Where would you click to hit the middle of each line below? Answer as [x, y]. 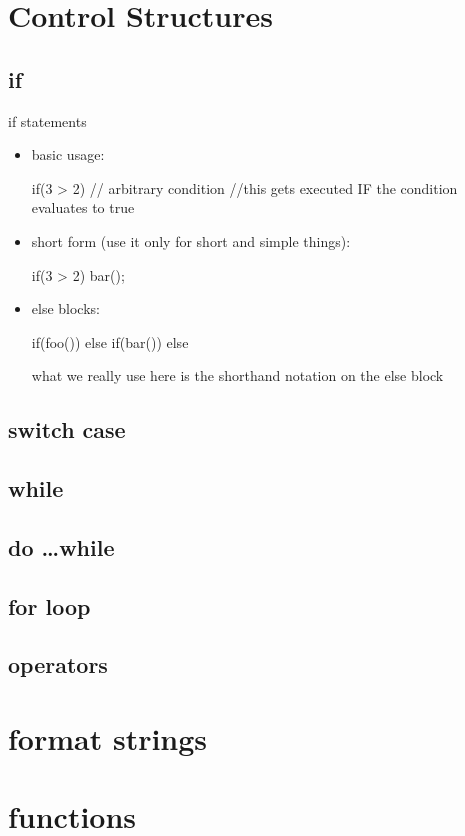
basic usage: [68, 154]
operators [58, 664]
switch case [67, 429]
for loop [49, 605]
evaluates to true [83, 207]
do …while [61, 546]
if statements [47, 120]
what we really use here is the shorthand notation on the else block [237, 375]
